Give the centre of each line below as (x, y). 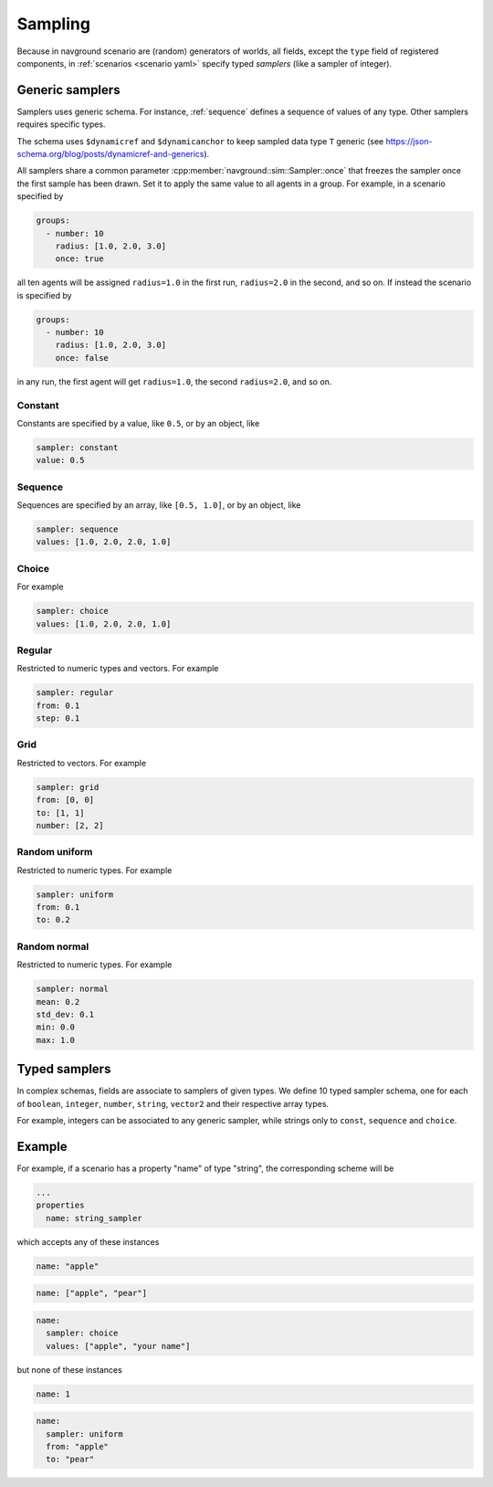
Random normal (53, 946)
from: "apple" (78, 1446)
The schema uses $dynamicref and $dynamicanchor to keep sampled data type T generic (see (200, 141)
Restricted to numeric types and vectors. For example (118, 669)
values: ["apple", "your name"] (118, 1346)
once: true (79, 259)
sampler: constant (77, 447)
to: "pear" (70, 1460)
